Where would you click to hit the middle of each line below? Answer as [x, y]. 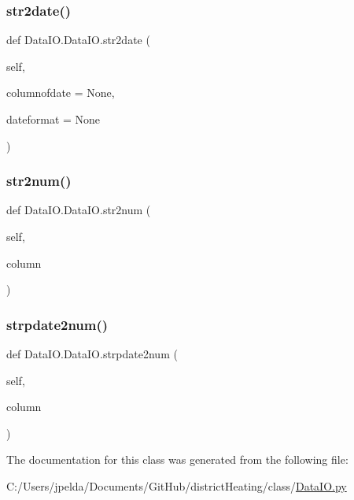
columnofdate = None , [61, 93]
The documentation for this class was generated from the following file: [177, 459]
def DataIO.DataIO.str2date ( [78, 40]
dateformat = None [53, 119]
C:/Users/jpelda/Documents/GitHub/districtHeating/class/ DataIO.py [177, 485]
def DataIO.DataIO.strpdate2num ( [92, 354]
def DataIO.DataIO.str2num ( [79, 210]
